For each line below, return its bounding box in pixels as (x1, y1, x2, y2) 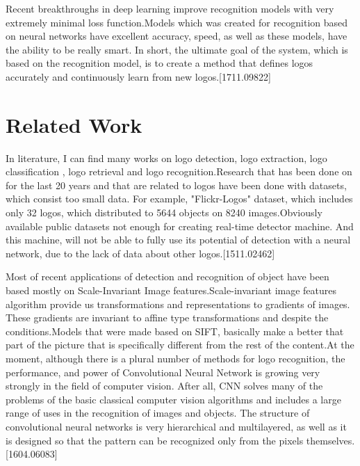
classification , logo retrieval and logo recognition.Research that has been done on (6, 164, 352, 179)
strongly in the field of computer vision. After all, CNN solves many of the (6, 378, 323, 393)
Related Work (6, 110, 142, 138)
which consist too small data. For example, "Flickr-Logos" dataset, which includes (6, 191, 353, 206)
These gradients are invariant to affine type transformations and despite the (6, 310, 329, 325)
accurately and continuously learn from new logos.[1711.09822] (6, 69, 271, 83)
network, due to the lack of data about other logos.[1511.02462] (6, 246, 275, 260)
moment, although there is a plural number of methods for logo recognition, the (6, 351, 345, 365)
